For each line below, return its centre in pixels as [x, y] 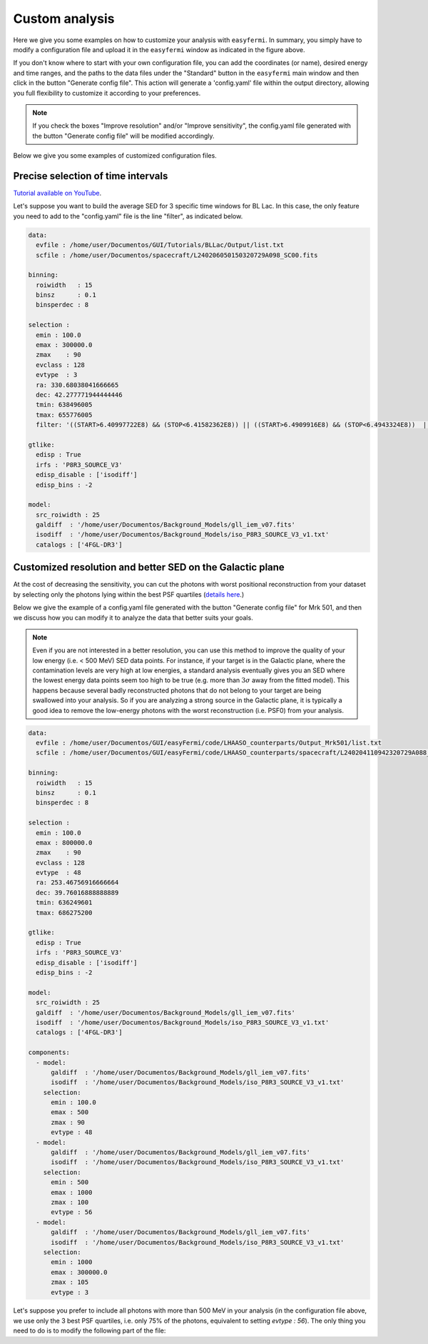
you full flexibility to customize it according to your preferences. [107, 93]
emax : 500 [70, 1112]
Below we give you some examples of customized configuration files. [115, 156]
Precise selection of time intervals [91, 176]
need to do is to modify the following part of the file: [90, 1330]
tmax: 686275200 [64, 913]
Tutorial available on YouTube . [57, 193]
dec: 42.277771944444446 [79, 395]
